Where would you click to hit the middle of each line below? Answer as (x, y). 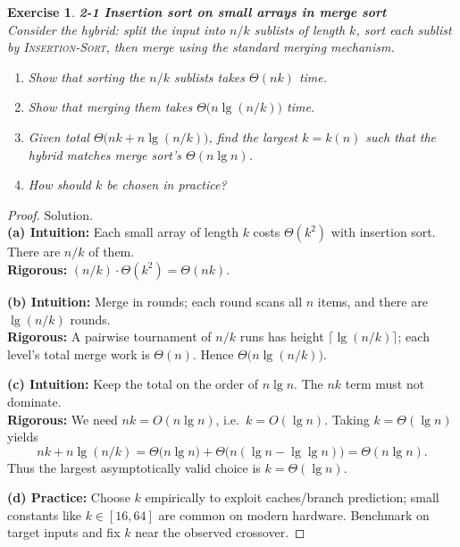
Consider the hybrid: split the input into (117, 29)
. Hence (213, 353)
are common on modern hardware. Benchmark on (294, 514)
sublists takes (209, 76)
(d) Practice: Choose (69, 497)
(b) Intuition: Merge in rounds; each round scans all (155, 301)
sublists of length (300, 29)
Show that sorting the (87, 76)
